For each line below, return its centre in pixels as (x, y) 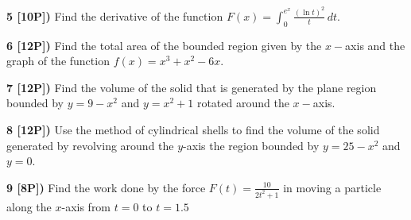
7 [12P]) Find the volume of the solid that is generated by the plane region (192, 87)
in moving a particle (332, 187)
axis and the (375, 45)
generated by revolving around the (90, 145)
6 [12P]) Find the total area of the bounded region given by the (164, 45)
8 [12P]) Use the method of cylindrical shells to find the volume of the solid (193, 130)
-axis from (86, 206)
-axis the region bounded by (251, 145)
